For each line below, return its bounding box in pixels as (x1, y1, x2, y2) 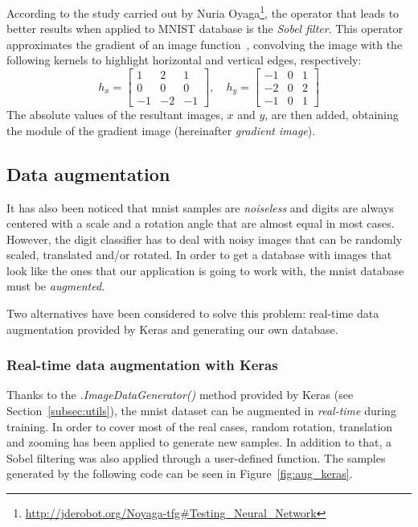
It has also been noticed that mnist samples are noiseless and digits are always (6, 199, 394, 216)
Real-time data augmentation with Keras (6, 355, 278, 375)
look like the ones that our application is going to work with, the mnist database (6, 261, 404, 278)
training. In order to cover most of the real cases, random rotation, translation (6, 418, 393, 434)
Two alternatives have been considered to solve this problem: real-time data (6, 305, 379, 322)
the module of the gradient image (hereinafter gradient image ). (6, 121, 316, 138)
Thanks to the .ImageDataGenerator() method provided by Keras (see (6, 386, 354, 403)
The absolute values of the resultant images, (6, 106, 223, 123)
